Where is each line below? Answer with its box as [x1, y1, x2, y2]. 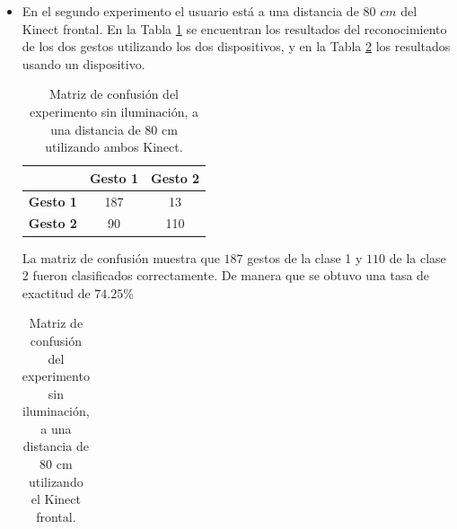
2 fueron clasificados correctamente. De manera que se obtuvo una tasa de [22, 266, 430, 285]
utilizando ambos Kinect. [45, 137, 183, 156]
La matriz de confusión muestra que [22, 248, 220, 267]
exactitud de [22, 283, 91, 302]
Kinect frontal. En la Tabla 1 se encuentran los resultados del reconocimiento [22, 19, 447, 38]
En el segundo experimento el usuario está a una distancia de [22, 2, 359, 20]
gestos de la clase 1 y [247, 248, 363, 267]
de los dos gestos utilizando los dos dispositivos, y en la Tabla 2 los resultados [22, 37, 451, 56]
